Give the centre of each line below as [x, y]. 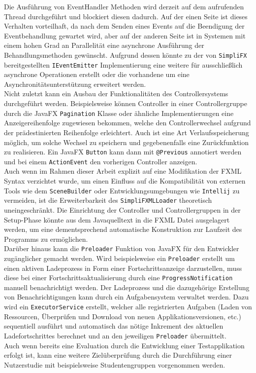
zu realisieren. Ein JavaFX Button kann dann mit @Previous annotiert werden [123, 152]
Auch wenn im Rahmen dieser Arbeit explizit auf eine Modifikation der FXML [123, 171]
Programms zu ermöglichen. [46, 239]
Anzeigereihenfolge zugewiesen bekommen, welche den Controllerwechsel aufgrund [128, 123]
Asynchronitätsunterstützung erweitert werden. [75, 84]
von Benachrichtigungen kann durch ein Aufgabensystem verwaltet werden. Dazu [126, 297]
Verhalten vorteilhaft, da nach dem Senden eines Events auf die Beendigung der [124, 26]
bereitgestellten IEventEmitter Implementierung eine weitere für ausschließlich [123, 64]
